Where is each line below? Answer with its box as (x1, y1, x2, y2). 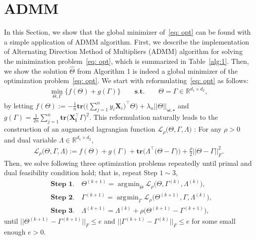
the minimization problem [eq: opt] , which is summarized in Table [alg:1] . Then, (4, 55, 249, 66)
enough (4, 226, 26, 237)
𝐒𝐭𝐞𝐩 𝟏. (51, 181, 75, 188)
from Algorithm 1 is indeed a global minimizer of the (77, 65, 238, 76)
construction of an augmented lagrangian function (4, 124, 155, 134)
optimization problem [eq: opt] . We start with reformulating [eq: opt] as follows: (4, 75, 249, 86)
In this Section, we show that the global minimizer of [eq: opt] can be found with (4, 27, 251, 37)
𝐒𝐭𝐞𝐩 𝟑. (51, 207, 75, 215)
